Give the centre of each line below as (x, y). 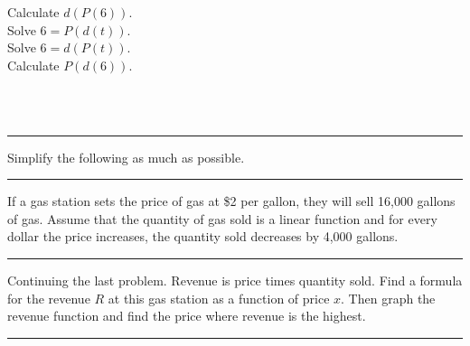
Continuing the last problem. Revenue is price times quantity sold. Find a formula (235, 280)
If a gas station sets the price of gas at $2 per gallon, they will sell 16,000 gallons (231, 201)
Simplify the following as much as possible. (126, 157)
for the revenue (49, 298)
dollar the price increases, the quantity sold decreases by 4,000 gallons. (203, 236)
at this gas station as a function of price (219, 298)
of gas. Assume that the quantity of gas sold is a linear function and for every (222, 218)
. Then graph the (388, 298)
